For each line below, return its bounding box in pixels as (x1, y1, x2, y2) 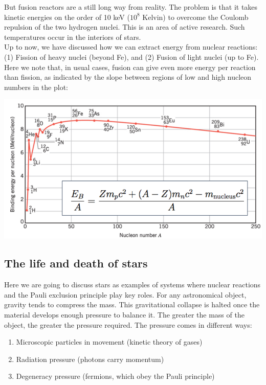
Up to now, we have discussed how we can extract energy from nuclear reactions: (4, 41, 258, 52)
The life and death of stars (4, 255, 148, 271)
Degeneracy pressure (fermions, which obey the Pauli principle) (16, 371, 215, 381)
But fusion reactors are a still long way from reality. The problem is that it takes (4, 2, 258, 12)
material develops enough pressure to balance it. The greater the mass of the (4, 309, 245, 320)
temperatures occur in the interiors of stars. (4, 31, 141, 42)
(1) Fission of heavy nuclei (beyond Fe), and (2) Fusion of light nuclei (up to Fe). (4, 51, 259, 62)
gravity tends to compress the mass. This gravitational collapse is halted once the (4, 299, 260, 310)
